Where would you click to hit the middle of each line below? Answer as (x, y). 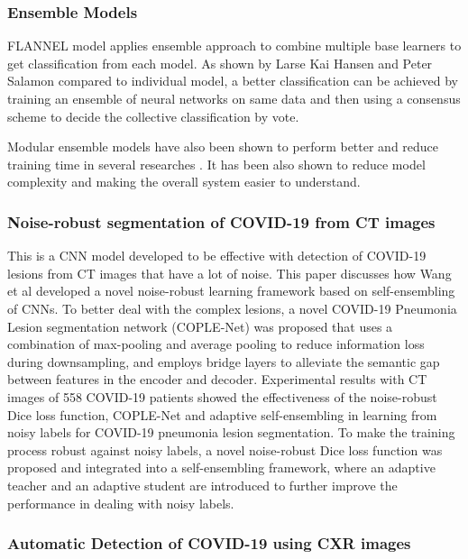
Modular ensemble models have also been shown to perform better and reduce (223, 147)
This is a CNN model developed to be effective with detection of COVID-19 (217, 256)
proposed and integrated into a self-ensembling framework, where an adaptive (221, 467)
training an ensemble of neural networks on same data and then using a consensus (234, 98)
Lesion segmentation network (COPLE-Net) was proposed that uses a (200, 326)
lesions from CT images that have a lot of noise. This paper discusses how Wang (229, 273)
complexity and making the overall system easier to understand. (184, 182)
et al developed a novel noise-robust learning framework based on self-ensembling (231, 291)
